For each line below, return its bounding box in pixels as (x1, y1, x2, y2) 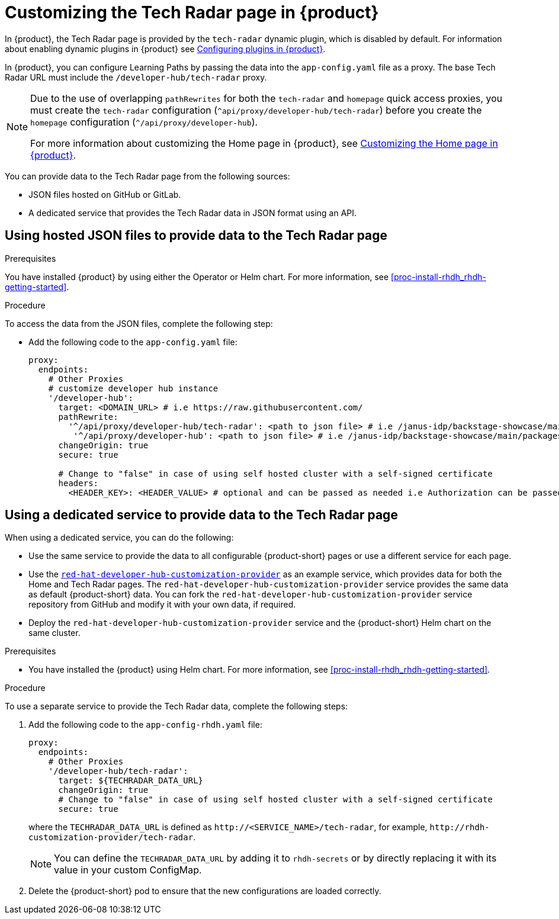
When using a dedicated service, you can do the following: (5, 532, 234, 543)
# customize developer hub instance (48, 383, 219, 393)
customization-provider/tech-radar (28, 833, 194, 843)
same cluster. (28, 628, 81, 638)
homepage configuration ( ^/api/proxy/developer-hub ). (30, 115, 258, 128)
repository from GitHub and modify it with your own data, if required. (28, 599, 296, 610)
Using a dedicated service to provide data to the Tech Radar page (5, 507, 398, 523)
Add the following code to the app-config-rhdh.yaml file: (28, 719, 262, 730)
